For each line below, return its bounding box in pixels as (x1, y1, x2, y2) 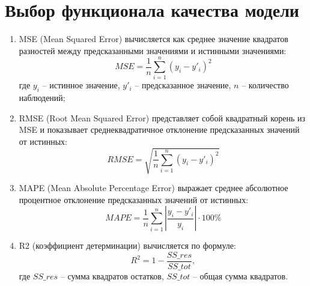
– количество (242, 79, 289, 91)
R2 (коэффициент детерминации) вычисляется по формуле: (19, 239, 236, 252)
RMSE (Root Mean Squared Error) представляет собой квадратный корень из (19, 111, 306, 124)
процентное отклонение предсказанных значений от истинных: (19, 193, 249, 205)
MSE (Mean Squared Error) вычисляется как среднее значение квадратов (19, 32, 288, 45)
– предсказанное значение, (135, 79, 231, 91)
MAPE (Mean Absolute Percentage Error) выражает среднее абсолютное (19, 181, 288, 194)
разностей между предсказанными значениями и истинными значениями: (19, 44, 287, 56)
